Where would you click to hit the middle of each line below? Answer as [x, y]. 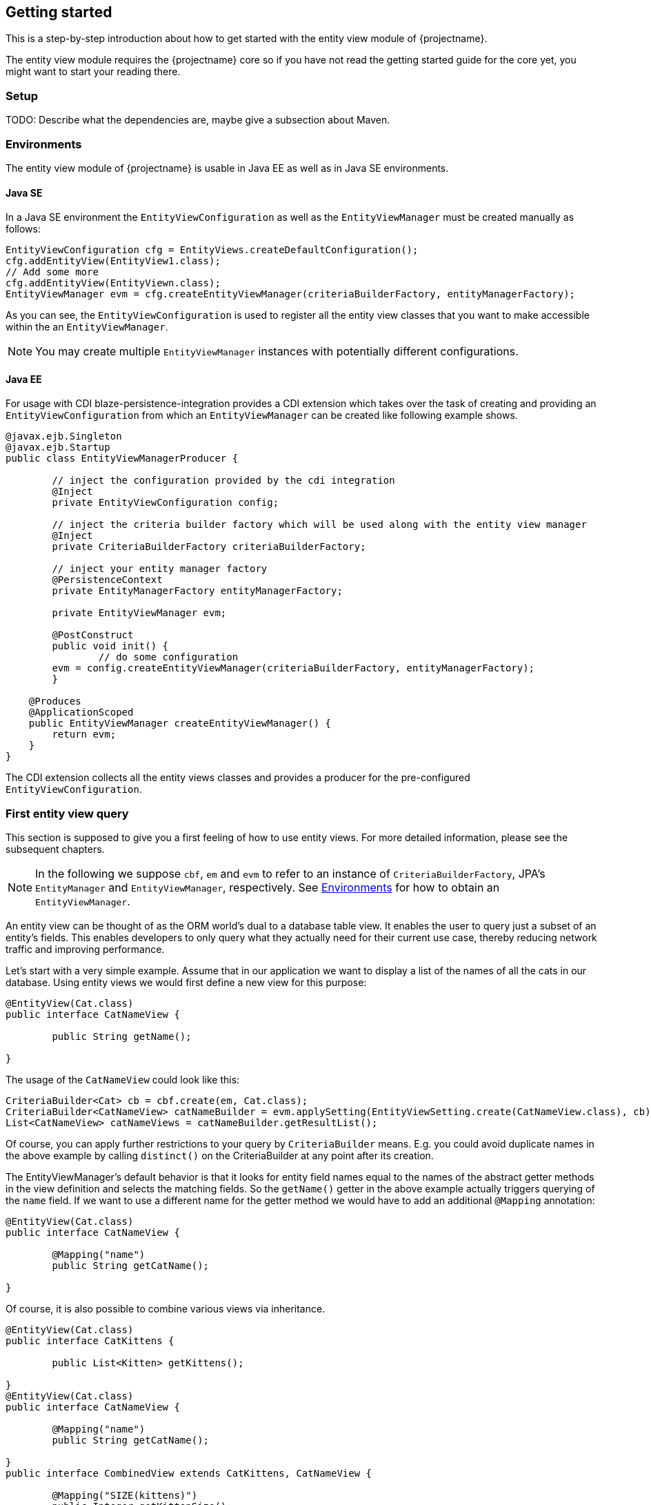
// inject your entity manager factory [160, 569]
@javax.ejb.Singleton [64, 436]
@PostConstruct [93, 635]
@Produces [55, 701]
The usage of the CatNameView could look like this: [123, 1080]
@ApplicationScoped [81, 712]
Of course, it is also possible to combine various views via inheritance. [166, 1309]
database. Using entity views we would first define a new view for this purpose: [186, 983]
